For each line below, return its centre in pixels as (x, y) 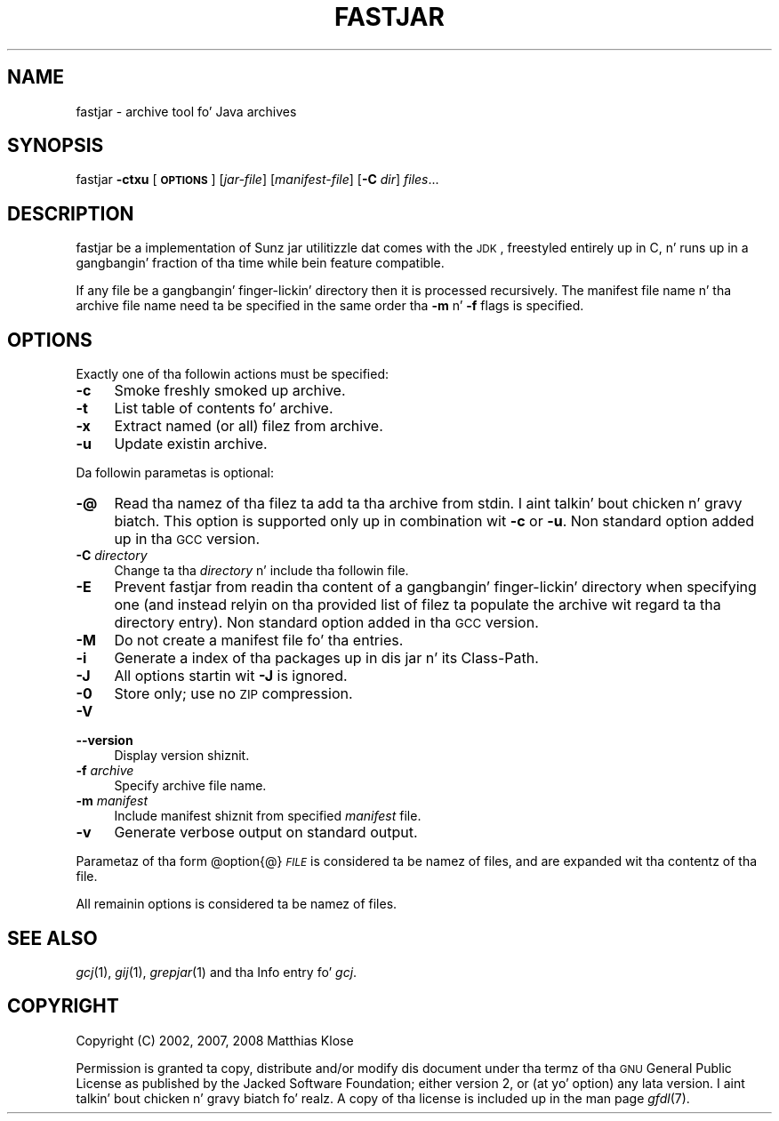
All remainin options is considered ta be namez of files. (237, 904)
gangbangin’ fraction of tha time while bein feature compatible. (260, 263)
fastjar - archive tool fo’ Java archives (186, 111)
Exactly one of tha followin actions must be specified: (233, 374)
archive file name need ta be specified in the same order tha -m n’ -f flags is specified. (330, 306)
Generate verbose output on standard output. (266, 833)
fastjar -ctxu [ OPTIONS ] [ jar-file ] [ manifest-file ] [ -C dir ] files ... (257, 180)
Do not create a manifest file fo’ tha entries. (259, 641)
